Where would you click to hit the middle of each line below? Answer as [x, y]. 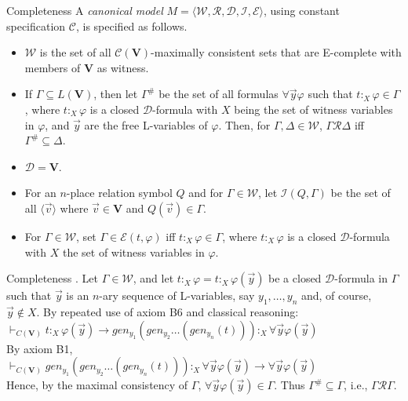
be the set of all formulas [219, 94]
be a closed [295, 278]
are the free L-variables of [146, 124]
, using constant [301, 10]
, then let [116, 94]
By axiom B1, [40, 348]
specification [36, 26]
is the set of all [75, 52]
